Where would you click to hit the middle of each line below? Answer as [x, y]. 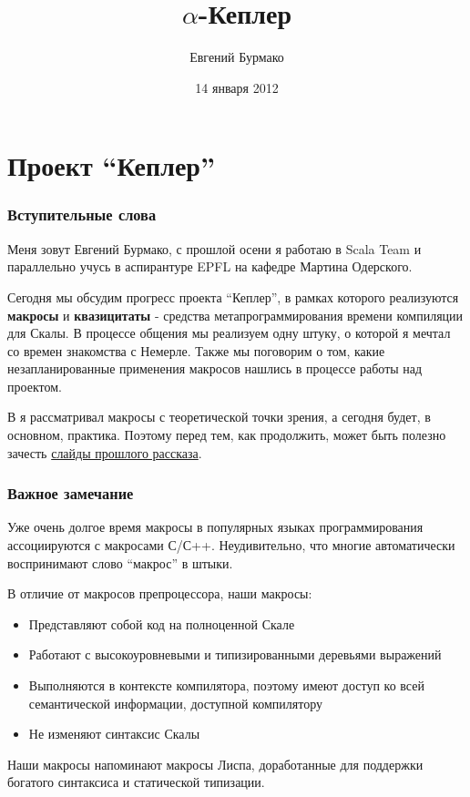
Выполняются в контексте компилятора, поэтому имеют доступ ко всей [226, 685]
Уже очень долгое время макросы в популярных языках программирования [215, 527]
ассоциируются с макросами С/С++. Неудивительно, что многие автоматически [231, 545]
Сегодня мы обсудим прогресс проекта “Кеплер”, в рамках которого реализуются [233, 296]
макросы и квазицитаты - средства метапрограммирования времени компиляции [235, 315]
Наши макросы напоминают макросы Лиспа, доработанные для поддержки [215, 764]
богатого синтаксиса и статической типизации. [136, 782]
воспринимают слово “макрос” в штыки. [120, 562]
